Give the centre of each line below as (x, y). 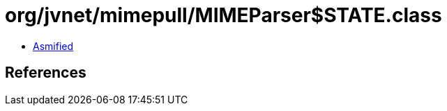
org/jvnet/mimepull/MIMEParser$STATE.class (223, 15)
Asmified (53, 46)
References (46, 73)
